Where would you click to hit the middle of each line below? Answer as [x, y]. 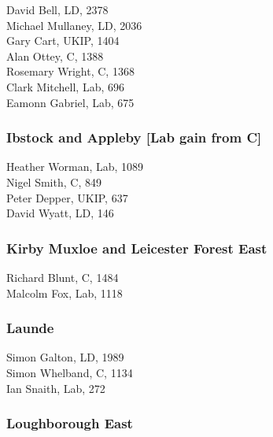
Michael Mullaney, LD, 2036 [74, 25]
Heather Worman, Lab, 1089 [75, 167]
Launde [30, 328]
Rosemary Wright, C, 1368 [70, 71]
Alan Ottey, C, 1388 [55, 56]
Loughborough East [70, 423]
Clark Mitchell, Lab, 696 [65, 86]
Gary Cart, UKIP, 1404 [63, 41]
